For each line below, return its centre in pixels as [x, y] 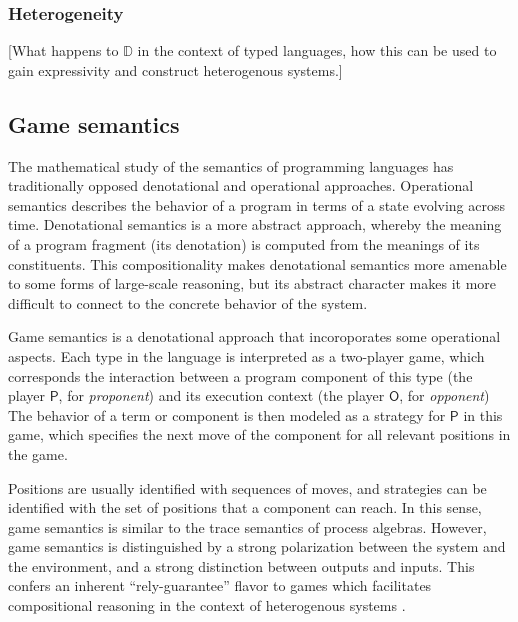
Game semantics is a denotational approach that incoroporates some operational [254, 336]
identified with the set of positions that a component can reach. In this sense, [245, 507]
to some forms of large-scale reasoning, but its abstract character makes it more [252, 283]
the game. [38, 453]
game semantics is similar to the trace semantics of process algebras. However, [247, 526]
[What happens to [63, 50]
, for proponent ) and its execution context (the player [221, 395]
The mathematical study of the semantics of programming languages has [231, 165]
